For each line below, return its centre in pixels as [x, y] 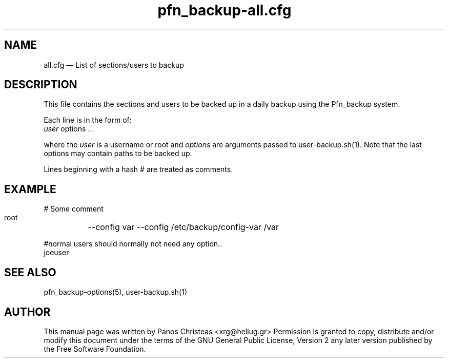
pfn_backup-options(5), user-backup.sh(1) [115, 292]
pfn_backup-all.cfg [224, 10]
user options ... [69, 129]
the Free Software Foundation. [95, 349]
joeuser [56, 253]
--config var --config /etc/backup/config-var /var [183, 227]
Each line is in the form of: [88, 120]
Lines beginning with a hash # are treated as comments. [138, 169]
